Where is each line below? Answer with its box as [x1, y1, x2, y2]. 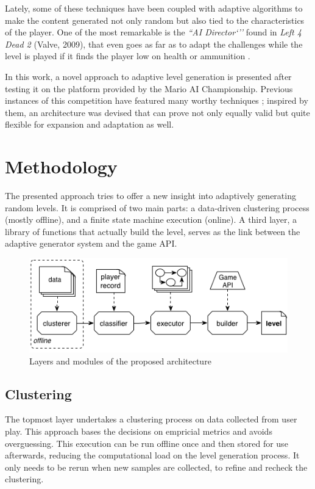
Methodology [5, 154, 118, 179]
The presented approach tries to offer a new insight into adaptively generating [5, 189, 296, 202]
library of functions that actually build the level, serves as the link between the [5, 225, 300, 237]
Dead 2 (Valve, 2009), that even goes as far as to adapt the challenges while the [5, 37, 303, 50]
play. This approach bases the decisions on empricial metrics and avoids [5, 424, 272, 437]
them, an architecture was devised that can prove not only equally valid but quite [5, 106, 310, 118]
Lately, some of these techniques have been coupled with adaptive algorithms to [5, 2, 303, 14]
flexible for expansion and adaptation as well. [5, 118, 174, 131]
